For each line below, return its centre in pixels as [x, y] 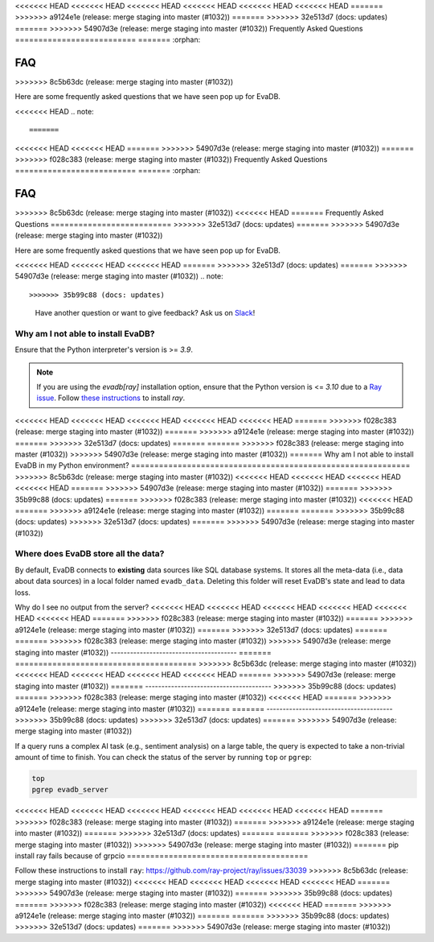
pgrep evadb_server [70, 790]
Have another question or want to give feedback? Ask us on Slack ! [145, 313]
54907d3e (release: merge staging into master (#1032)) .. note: [119, 276]
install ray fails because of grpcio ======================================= [162, 855]
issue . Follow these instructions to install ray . [111, 398]
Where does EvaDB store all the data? [90, 554]
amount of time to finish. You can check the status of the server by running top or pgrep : [164, 758]
